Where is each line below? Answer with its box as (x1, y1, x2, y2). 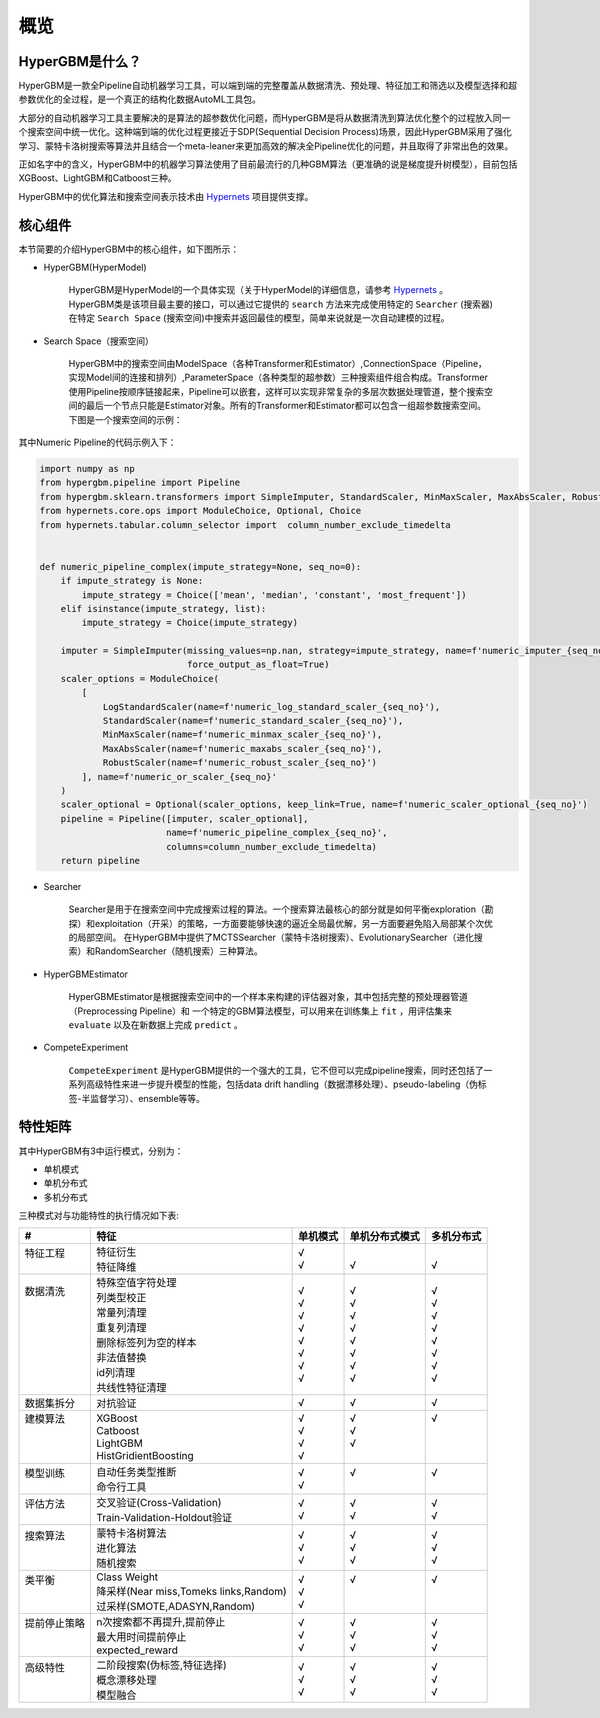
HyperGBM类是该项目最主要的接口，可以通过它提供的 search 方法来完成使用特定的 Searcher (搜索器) (68, 298, 494, 310)
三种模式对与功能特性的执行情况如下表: (18, 1210, 180, 1222)
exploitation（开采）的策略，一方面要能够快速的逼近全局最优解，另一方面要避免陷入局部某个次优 (94, 917, 494, 929)
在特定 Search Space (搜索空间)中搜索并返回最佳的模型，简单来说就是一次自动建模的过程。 (68, 312, 450, 324)
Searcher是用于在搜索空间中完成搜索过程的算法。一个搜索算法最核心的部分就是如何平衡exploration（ (68, 903, 485, 915)
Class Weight (96, 1570, 159, 1584)
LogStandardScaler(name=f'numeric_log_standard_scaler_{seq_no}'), (102, 701, 441, 712)
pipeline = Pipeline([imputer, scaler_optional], (60, 813, 309, 824)
